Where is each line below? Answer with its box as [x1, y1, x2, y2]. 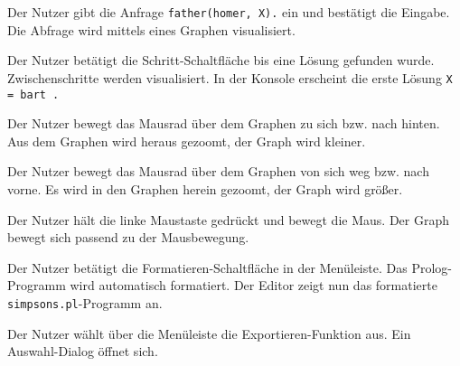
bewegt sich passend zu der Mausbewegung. [7, 228, 249, 247]
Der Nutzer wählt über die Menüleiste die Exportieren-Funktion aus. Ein [7, 324, 411, 343]
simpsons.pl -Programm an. [7, 293, 163, 312]
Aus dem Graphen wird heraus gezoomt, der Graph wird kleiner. [7, 131, 366, 150]
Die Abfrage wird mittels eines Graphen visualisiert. [7, 20, 296, 39]
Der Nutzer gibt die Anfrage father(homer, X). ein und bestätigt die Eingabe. [7, 3, 450, 21]
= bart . [7, 88, 60, 101]
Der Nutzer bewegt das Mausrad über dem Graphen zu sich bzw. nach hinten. [7, 114, 440, 133]
